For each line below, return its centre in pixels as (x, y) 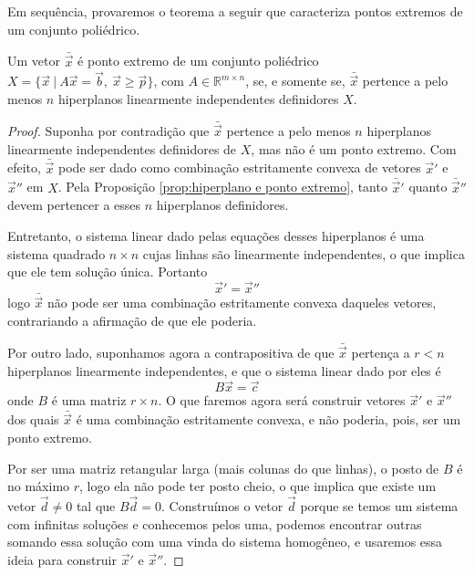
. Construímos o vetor (222, 506)
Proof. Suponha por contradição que (108, 131)
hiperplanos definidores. (222, 205)
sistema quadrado (57, 253)
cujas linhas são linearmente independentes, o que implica (304, 253)
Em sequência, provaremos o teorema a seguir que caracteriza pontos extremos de (235, 11)
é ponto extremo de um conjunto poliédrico (198, 61)
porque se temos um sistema (379, 506)
